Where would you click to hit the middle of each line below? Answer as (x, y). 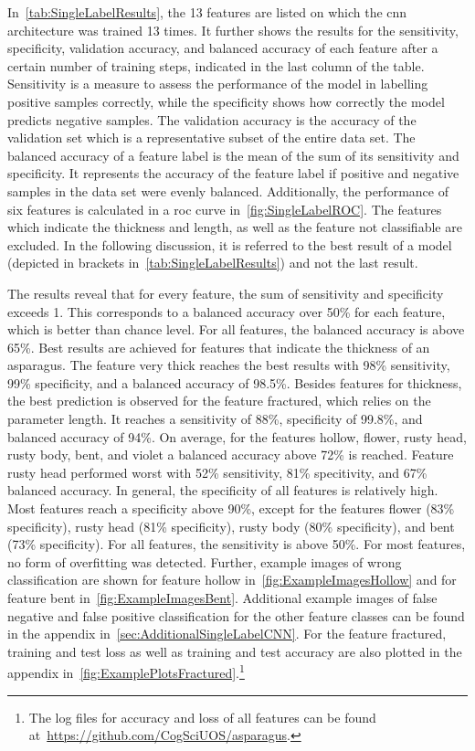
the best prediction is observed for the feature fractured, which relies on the (219, 401)
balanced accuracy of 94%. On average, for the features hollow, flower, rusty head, (237, 436)
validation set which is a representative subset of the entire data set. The (211, 138)
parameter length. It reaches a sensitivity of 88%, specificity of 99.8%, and (215, 419)
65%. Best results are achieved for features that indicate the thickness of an (219, 347)
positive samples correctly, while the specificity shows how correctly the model (226, 101)
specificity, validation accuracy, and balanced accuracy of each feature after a (223, 48)
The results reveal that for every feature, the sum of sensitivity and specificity (226, 293)
